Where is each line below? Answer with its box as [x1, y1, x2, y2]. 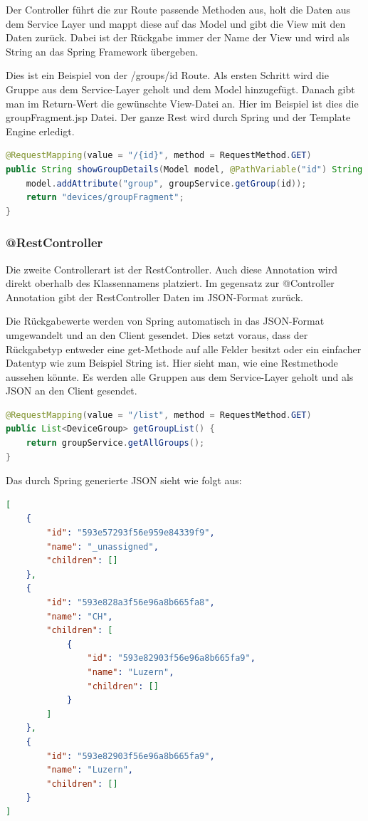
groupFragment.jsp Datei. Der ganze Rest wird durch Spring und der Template [6, 110, 351, 125]
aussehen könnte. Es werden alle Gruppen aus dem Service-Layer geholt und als [6, 369, 354, 384]
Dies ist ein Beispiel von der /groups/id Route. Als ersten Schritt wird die [6, 68, 329, 83]
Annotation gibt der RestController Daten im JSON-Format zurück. [6, 289, 303, 304]
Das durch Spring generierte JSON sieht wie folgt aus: [6, 473, 242, 488]
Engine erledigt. [6, 123, 75, 138]
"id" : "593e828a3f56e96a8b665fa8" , [46, 597, 215, 607]
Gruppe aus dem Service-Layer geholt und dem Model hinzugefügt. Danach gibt [6, 81, 355, 96]
